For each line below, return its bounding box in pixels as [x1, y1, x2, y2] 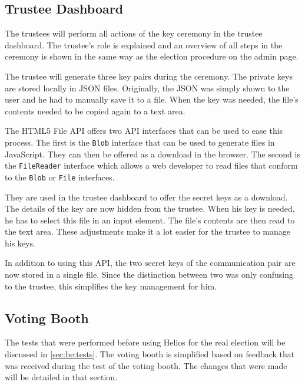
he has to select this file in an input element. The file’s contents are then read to [5, 213, 295, 226]
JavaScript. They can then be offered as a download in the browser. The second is [5, 147, 300, 160]
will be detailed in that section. [5, 371, 118, 383]
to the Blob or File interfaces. [5, 170, 115, 183]
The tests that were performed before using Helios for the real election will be [5, 336, 286, 348]
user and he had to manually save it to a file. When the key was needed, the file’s [5, 93, 299, 106]
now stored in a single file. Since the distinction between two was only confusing [5, 268, 294, 281]
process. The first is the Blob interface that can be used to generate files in [5, 136, 275, 148]
